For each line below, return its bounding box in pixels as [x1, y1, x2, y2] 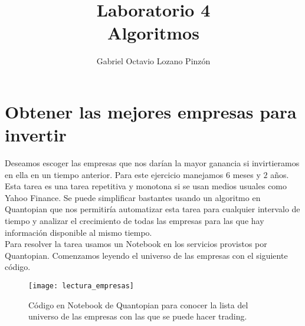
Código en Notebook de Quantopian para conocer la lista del [28, 298, 248, 311]
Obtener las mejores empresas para [5, 99, 297, 123]
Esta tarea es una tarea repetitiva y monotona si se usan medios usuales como [5, 180, 287, 192]
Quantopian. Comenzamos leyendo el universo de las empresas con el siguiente [5, 249, 288, 261]
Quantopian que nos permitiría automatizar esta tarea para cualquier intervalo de [5, 203, 300, 215]
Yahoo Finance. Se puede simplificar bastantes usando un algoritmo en [5, 191, 261, 203]
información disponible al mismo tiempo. [5, 226, 152, 238]
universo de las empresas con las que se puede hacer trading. [28, 310, 247, 322]
